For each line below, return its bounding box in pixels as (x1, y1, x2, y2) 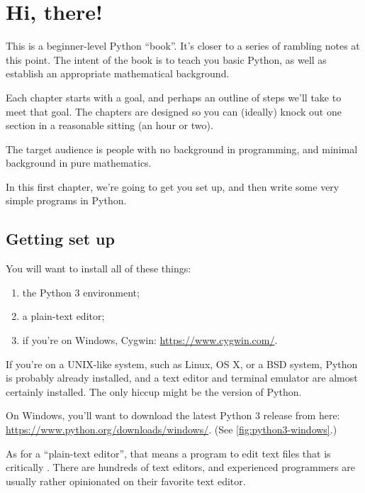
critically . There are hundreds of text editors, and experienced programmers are (6, 460, 355, 475)
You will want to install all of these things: (6, 261, 191, 276)
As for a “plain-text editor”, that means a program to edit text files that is (6, 445, 331, 460)
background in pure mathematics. (6, 155, 152, 170)
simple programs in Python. (6, 193, 127, 208)
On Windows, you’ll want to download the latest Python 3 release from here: (6, 408, 340, 423)
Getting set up (6, 228, 115, 250)
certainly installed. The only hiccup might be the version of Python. (6, 384, 302, 399)
